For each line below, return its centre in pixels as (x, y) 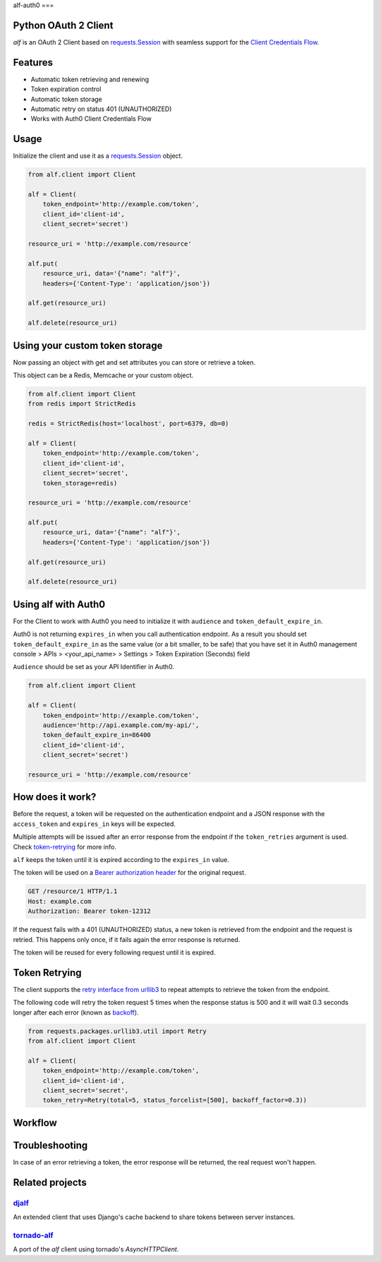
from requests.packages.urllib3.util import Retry (117, 1031)
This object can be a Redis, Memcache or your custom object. (103, 375)
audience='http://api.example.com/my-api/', (121, 725)
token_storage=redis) (80, 483)
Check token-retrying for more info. (65, 847)
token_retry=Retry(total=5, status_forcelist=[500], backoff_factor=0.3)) (175, 1100)
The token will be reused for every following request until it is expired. (114, 952)
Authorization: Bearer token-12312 (89, 911)
